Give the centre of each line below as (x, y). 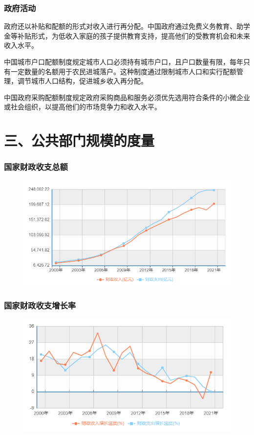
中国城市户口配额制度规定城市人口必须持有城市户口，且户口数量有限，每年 (124, 62)
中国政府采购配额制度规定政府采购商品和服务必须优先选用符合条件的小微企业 (127, 97)
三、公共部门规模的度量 (79, 140)
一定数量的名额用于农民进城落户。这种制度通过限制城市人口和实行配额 (123, 71)
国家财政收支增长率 (40, 305)
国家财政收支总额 (36, 167)
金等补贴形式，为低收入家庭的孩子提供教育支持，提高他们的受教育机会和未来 (127, 35)
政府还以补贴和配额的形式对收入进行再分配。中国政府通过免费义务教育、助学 (127, 26)
